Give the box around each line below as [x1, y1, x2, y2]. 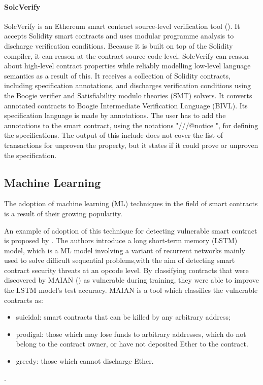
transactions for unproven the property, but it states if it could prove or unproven [4, 139, 258, 150]
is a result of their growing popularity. [4, 208, 122, 218]
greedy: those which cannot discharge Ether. [16, 356, 154, 366]
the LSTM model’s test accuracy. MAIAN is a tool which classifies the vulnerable [4, 285, 258, 295]
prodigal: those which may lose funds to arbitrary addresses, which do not [16, 328, 246, 339]
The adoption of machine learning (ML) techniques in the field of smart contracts [4, 198, 258, 209]
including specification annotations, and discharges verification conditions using [4, 80, 251, 91]
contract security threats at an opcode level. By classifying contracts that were [4, 264, 249, 275]
